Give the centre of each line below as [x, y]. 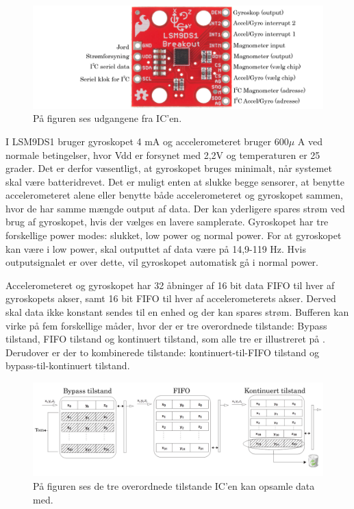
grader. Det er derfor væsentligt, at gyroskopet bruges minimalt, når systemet [169, 168]
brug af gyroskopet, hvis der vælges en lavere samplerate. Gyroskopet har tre [167, 222]
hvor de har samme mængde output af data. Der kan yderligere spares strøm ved [175, 208]
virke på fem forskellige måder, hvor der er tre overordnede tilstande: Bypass [166, 325]
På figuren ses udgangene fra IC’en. [108, 118]
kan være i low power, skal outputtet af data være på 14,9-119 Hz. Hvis [156, 248]
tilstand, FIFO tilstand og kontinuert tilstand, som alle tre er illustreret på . [165, 339]
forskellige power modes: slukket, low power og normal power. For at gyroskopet [174, 235]
